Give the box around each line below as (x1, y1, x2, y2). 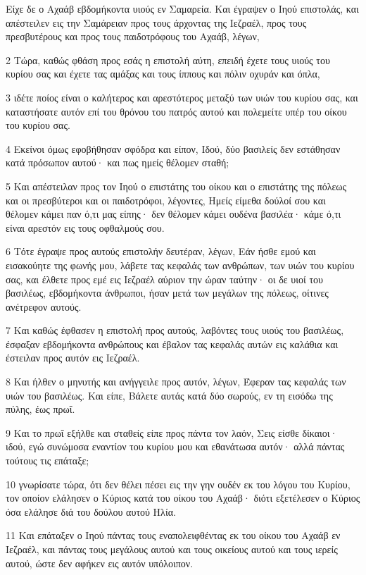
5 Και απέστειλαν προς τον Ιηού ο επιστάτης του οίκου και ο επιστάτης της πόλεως (6, 178, 347, 193)
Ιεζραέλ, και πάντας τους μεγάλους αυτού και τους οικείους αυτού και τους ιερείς (6, 542, 338, 556)
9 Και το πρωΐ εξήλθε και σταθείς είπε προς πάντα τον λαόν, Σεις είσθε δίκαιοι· (6, 425, 338, 440)
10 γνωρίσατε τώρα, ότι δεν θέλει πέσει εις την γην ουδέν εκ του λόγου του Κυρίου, (6, 476, 351, 491)
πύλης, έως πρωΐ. (6, 402, 75, 416)
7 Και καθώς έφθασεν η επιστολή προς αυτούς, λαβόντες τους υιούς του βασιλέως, (6, 323, 344, 338)
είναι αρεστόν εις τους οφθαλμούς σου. (6, 220, 165, 235)
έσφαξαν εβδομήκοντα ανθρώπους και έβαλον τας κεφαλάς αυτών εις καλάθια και (6, 336, 339, 351)
